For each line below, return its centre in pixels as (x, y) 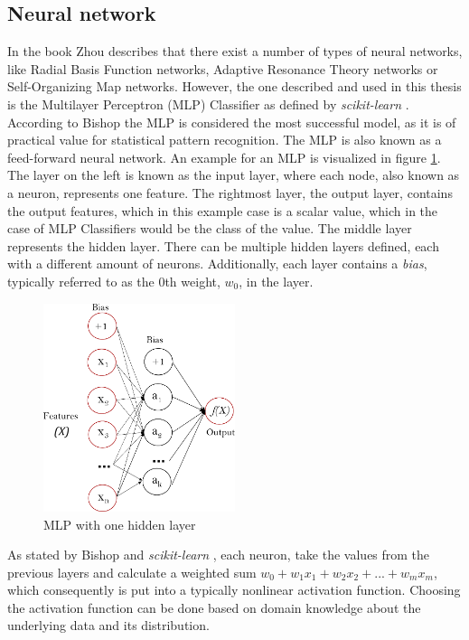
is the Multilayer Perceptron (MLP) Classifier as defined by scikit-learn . (208, 104)
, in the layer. (276, 281)
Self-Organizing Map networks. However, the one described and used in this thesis (234, 86)
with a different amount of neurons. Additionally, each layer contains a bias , (217, 264)
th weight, (192, 281)
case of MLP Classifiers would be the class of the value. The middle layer (210, 228)
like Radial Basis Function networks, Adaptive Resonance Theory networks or (223, 68)
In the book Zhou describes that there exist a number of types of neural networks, (235, 51)
